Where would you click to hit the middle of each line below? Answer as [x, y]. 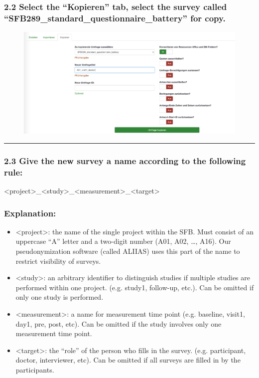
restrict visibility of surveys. [58, 261]
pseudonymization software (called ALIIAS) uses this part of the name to [128, 251]
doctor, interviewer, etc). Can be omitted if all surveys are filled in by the [128, 360]
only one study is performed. [60, 297]
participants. [35, 369]
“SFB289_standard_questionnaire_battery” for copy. [115, 18]
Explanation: [30, 213]
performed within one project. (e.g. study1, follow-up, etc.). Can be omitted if [135, 287]
